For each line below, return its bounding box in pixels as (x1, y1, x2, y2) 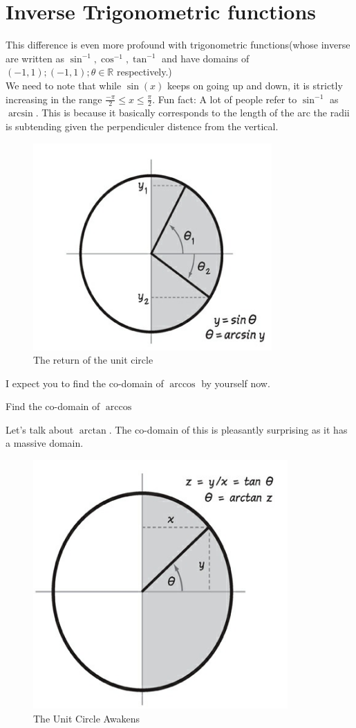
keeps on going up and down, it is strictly (167, 78, 343, 92)
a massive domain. (6, 436, 84, 450)
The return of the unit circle (33, 353, 153, 367)
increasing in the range (6, 91, 102, 106)
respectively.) (116, 64, 172, 79)
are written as (6, 51, 64, 65)
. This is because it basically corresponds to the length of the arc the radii (35, 105, 350, 120)
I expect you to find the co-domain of (6, 375, 164, 390)
